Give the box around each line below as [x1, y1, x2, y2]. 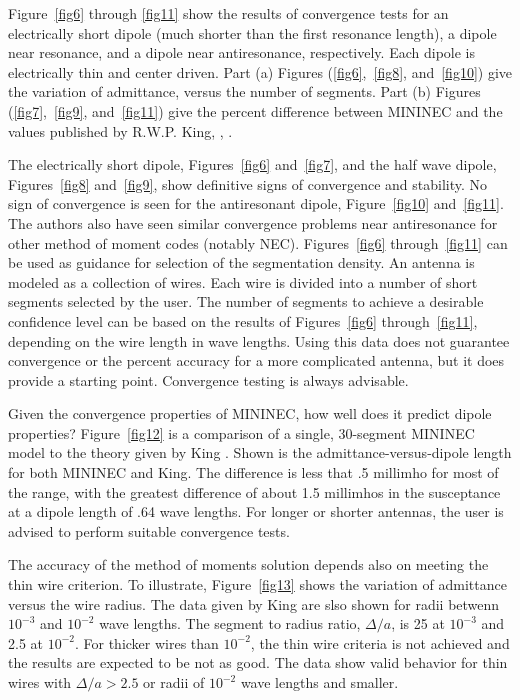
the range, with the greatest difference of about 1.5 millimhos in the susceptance [8, 481, 501, 502]
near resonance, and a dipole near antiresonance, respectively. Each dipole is [8, 42, 475, 63]
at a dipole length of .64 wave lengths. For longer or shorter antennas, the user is [8, 501, 504, 522]
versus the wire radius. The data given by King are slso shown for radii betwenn [8, 593, 500, 614]
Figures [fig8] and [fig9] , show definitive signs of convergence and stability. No [8, 173, 488, 194]
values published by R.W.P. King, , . [8, 120, 233, 141]
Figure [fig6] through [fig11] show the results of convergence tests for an [8, 3, 449, 23]
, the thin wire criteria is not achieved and [250, 632, 510, 653]
